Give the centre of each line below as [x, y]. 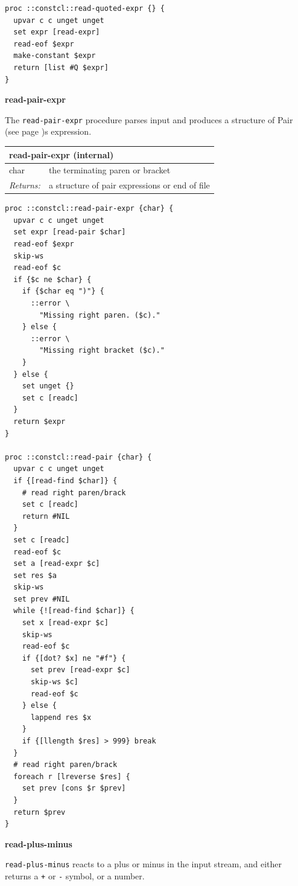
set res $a [35, 575]
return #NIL [46, 516]
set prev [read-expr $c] [80, 670]
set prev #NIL [42, 599]
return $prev [40, 812]
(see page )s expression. [48, 131]
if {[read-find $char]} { [65, 480]
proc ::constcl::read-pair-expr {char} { [89, 209]
